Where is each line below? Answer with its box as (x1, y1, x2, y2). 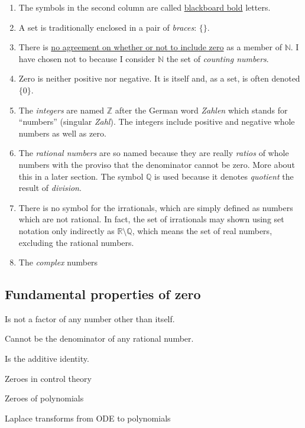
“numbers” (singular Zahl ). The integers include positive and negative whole (18, 115, 295, 128)
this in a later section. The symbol (18, 170, 144, 182)
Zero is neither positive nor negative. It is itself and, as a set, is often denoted (18, 72, 300, 85)
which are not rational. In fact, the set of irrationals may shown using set (18, 213, 284, 225)
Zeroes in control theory (5, 372, 92, 384)
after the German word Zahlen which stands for (115, 103, 288, 116)
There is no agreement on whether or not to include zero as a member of (18, 41, 283, 53)
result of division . (18, 181, 82, 194)
